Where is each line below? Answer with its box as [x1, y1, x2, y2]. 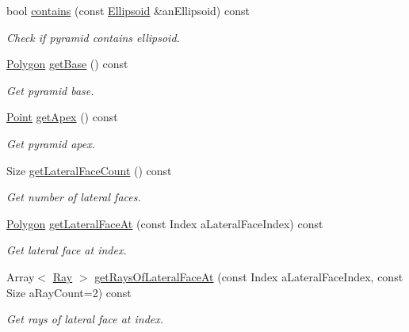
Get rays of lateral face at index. [6, 311, 164, 327]
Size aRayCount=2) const [6, 284, 132, 300]
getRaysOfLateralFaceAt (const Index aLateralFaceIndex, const [94, 268, 403, 284]
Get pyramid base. [6, 82, 94, 98]
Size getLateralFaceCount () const [6, 162, 172, 178]
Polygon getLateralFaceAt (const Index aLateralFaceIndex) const [6, 215, 323, 231]
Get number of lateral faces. [6, 189, 141, 205]
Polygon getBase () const [6, 55, 128, 72]
